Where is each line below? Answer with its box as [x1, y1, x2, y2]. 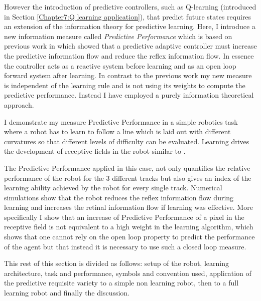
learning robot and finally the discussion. [4, 287, 130, 298]
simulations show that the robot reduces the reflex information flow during [4, 192, 234, 202]
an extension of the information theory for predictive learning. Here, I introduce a [4, 21, 255, 32]
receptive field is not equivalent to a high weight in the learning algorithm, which [4, 221, 253, 232]
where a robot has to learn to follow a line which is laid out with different [4, 126, 231, 137]
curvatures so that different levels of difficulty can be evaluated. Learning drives [4, 136, 249, 146]
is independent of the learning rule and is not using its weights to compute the [4, 80, 245, 90]
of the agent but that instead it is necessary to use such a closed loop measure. [4, 241, 246, 251]
